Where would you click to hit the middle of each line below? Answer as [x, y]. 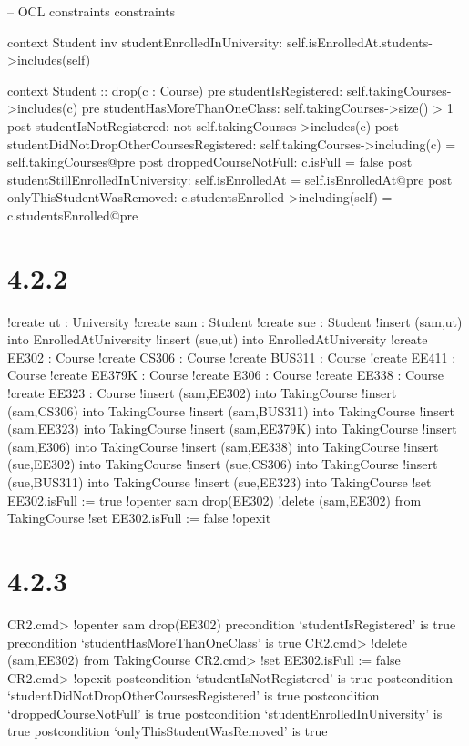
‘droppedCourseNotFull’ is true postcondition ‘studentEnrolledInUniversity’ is [225, 713]
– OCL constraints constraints [92, 11]
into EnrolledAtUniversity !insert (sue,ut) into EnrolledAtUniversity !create [218, 339]
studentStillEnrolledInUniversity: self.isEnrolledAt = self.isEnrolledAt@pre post [230, 179]
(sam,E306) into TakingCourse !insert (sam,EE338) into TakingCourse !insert [223, 446]
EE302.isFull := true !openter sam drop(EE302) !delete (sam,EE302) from [214, 500]
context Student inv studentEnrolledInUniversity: [145, 41]
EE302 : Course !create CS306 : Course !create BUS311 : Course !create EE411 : [232, 357]
